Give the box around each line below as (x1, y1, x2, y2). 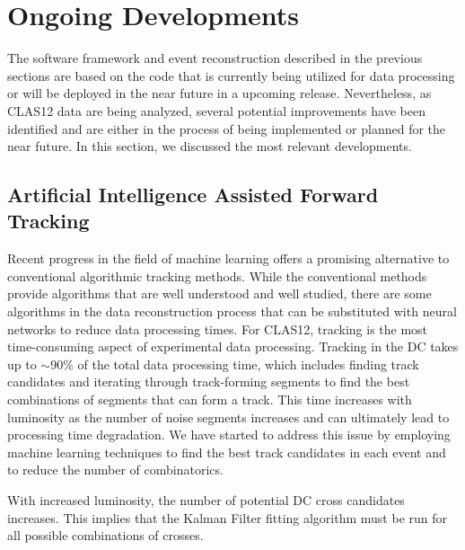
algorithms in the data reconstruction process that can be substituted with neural (7, 302, 457, 321)
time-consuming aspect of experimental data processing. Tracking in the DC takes (7, 337, 459, 356)
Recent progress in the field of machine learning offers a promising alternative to (7, 249, 450, 268)
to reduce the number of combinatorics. (7, 460, 224, 479)
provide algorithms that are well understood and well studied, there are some (7, 284, 432, 303)
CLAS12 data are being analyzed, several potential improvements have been (7, 101, 426, 120)
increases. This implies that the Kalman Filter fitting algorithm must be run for (7, 508, 448, 527)
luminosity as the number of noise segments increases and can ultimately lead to (7, 407, 450, 426)
